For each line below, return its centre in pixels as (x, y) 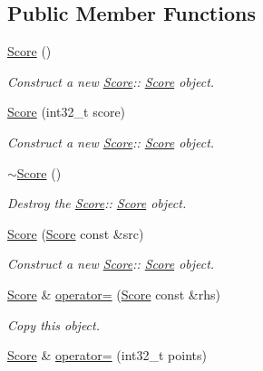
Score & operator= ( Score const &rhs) (114, 294)
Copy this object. (54, 324)
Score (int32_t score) (67, 112)
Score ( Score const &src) (76, 233)
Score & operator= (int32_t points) (107, 355)
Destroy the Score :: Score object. (97, 203)
